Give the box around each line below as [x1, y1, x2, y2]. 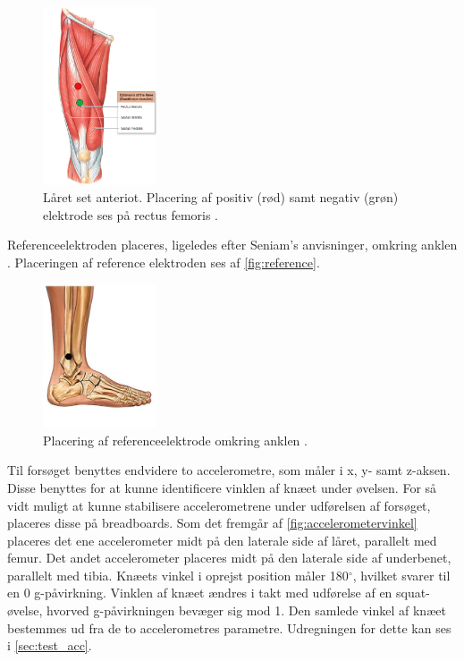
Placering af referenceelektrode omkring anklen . [43, 430, 308, 449]
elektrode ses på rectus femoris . [43, 205, 219, 224]
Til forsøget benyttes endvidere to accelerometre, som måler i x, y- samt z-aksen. [7, 461, 451, 479]
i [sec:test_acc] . [7, 636, 92, 655]
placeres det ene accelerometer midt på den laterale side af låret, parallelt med [7, 530, 437, 549]
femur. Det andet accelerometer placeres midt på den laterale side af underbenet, [7, 548, 451, 567]
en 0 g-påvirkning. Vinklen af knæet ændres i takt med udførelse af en [7, 583, 392, 602]
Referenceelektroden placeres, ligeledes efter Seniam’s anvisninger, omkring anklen [7, 235, 458, 254]
